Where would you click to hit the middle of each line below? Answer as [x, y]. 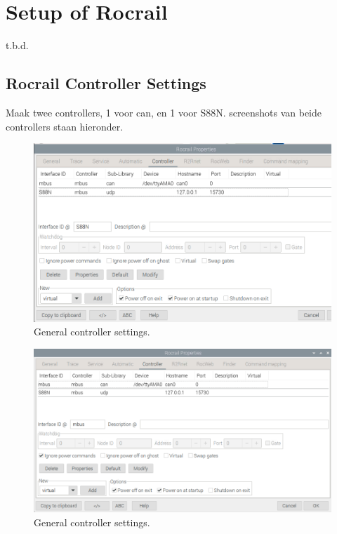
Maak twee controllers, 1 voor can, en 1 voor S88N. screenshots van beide [164, 112]
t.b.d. [17, 45]
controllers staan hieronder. [65, 126]
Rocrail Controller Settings [106, 83]
